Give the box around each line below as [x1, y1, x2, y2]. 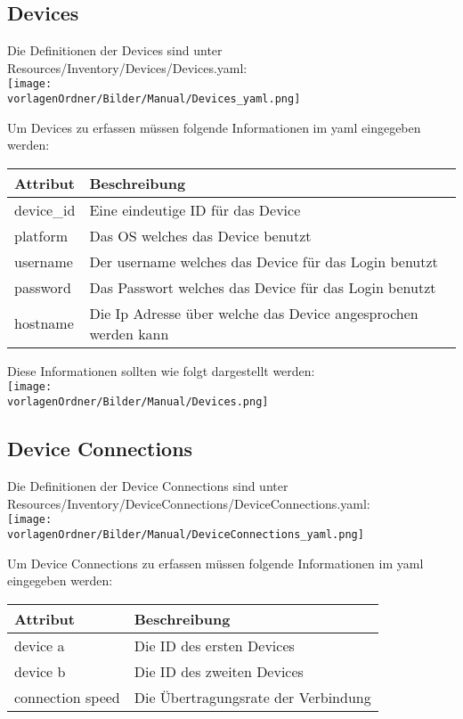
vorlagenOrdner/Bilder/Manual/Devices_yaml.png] [7, 93, 301, 106]
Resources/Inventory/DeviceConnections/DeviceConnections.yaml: [7, 494, 370, 512]
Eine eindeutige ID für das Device [89, 199, 301, 220]
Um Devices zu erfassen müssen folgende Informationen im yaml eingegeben [7, 118, 421, 136]
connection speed [14, 686, 120, 707]
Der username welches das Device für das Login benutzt [89, 250, 438, 272]
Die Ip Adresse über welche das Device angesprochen [89, 302, 418, 323]
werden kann [89, 323, 169, 344]
